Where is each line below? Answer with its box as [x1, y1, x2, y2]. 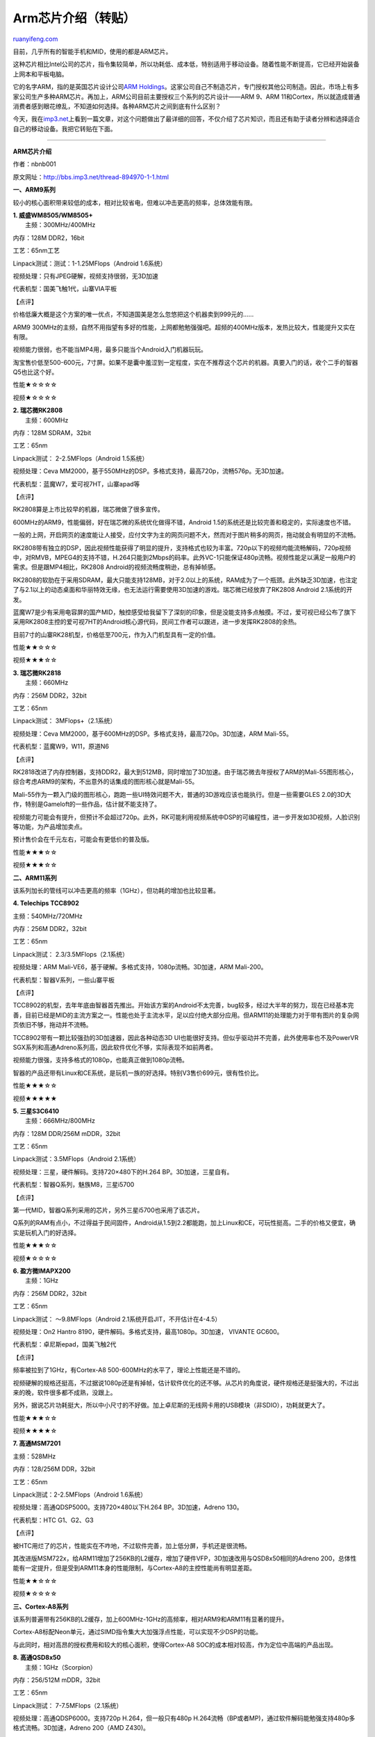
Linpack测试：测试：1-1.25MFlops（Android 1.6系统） [12, 259, 167, 267]
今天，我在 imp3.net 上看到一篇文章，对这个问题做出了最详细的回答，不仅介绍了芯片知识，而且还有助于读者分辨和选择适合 [12, 115, 360, 123]
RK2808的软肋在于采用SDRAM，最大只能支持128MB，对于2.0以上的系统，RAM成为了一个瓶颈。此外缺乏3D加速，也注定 [12, 575, 358, 584]
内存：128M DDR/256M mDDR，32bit [12, 1129, 121, 1137]
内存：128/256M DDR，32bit [12, 1465, 95, 1473]
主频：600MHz [25, 415, 69, 424]
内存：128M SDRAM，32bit [12, 429, 92, 437]
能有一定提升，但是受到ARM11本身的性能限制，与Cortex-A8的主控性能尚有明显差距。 [12, 1564, 256, 1572]
